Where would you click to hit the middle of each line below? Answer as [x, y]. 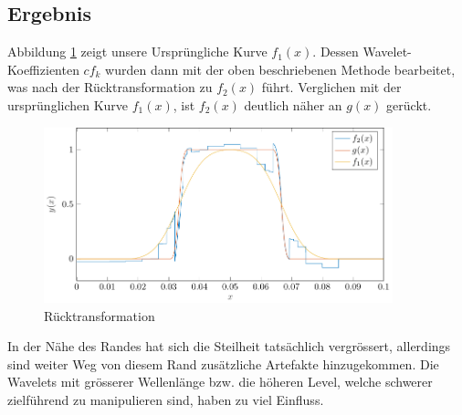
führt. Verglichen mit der [331, 87]
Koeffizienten [43, 69]
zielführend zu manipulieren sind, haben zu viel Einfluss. [166, 399]
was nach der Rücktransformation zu [110, 87]
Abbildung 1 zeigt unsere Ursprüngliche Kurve [137, 52]
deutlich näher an [293, 104]
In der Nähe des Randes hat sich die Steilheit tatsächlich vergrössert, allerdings [229, 346]
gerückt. [409, 104]
